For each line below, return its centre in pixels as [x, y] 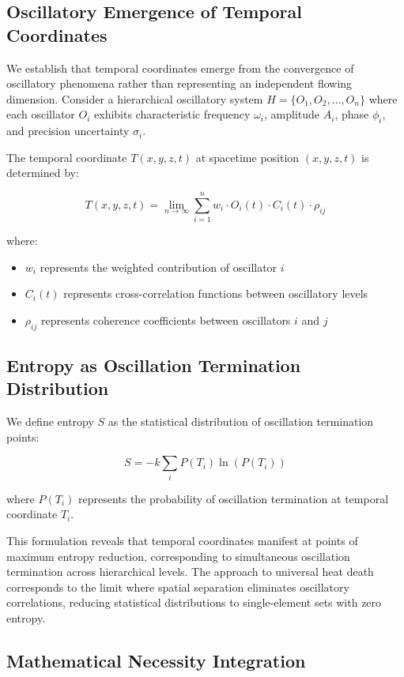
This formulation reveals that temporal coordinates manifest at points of [182, 540]
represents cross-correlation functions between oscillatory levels [216, 293]
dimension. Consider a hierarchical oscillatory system [135, 98]
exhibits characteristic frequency [172, 114]
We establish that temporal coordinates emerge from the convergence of [180, 68]
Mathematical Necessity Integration [156, 660]
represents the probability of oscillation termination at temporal [233, 498]
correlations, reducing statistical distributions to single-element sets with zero [194, 602]
